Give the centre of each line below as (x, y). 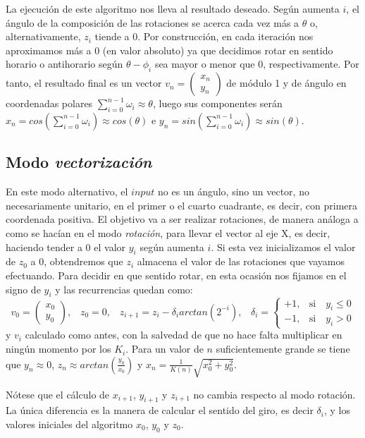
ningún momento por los (58, 349)
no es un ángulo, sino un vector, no (234, 191)
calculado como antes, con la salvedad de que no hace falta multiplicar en (184, 335)
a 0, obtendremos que (77, 261)
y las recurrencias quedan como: (124, 289)
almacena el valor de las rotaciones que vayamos (241, 261)
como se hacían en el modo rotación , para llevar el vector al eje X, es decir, (168, 232)
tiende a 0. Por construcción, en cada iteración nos (204, 36)
